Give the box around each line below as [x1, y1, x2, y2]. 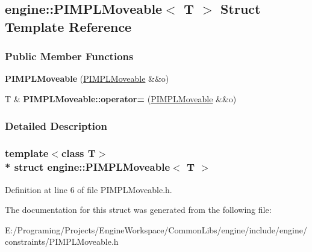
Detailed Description [5, 118, 107, 133]
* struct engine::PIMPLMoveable [5, 159, 170, 174]
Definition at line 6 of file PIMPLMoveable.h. [5, 183, 172, 195]
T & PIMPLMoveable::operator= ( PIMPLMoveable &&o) [5, 92, 237, 105]
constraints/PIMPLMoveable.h [5, 235, 119, 248]
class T [61, 146, 96, 161]
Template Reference [5, 17, 132, 35]
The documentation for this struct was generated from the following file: [5, 203, 272, 216]
